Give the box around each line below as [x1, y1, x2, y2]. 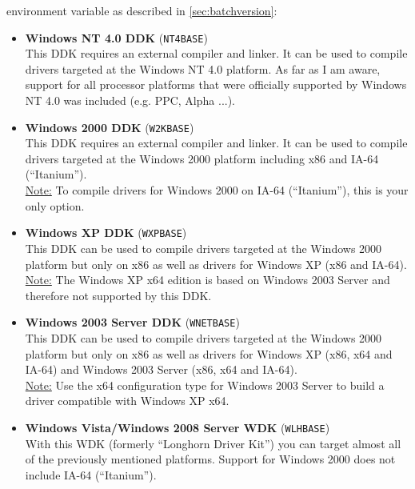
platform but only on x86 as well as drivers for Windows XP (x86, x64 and [25, 345, 393, 362]
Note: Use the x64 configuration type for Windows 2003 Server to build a [25, 376, 385, 393]
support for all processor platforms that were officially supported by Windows [25, 76, 407, 93]
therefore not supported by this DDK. [25, 287, 212, 303]
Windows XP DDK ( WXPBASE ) [25, 224, 187, 241]
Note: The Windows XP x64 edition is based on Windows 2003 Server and [25, 271, 390, 288]
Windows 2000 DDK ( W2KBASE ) [25, 118, 194, 135]
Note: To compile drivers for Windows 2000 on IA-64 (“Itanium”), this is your [25, 182, 409, 198]
